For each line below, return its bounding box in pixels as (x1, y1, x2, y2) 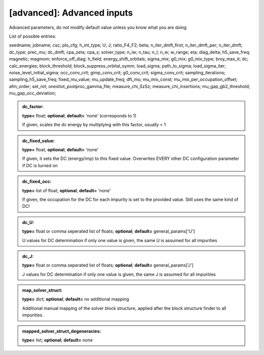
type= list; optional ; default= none (22, 337, 93, 343)
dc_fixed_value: (22, 137, 55, 144)
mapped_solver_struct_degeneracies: (22, 328, 101, 334)
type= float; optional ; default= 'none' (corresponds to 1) (22, 112, 137, 118)
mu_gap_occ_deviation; (9, 90, 56, 96)
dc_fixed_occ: (22, 178, 51, 184)
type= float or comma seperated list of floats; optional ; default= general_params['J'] (22, 262, 194, 268)
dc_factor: (22, 104, 44, 110)
